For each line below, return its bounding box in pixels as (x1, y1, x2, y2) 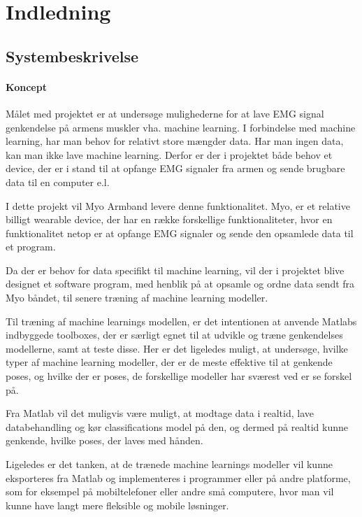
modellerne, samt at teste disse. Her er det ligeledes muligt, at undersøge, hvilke (6, 341, 348, 355)
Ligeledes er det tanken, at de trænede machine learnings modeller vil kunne (6, 457, 333, 472)
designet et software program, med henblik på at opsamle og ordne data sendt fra (6, 276, 355, 291)
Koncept (6, 79, 47, 94)
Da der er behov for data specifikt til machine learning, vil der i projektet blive (6, 262, 345, 277)
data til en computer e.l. (6, 174, 110, 189)
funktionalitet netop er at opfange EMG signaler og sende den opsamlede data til (6, 225, 354, 240)
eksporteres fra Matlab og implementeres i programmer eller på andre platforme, (6, 470, 351, 485)
